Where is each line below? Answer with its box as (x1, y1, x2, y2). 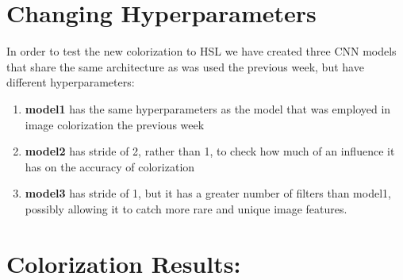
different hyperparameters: (6, 74, 135, 90)
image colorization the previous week (25, 116, 205, 132)
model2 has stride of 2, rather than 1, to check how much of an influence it (25, 143, 395, 159)
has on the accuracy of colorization (25, 158, 195, 175)
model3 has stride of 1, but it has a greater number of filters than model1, (25, 185, 391, 201)
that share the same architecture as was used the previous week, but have (6, 58, 364, 75)
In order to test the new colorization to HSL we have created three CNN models (6, 43, 397, 59)
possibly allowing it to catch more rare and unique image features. (25, 200, 347, 217)
